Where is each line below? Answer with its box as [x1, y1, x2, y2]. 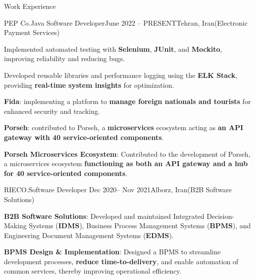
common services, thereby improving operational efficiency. [4, 266, 182, 276]
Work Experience [4, 1, 56, 11]
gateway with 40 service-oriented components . [4, 132, 164, 142]
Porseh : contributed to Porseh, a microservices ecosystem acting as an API [4, 122, 244, 133]
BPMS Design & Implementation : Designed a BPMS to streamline [4, 246, 221, 257]
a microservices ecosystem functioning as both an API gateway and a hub [4, 158, 248, 169]
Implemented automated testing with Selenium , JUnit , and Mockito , [4, 43, 222, 54]
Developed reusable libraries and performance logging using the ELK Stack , [4, 70, 238, 80]
